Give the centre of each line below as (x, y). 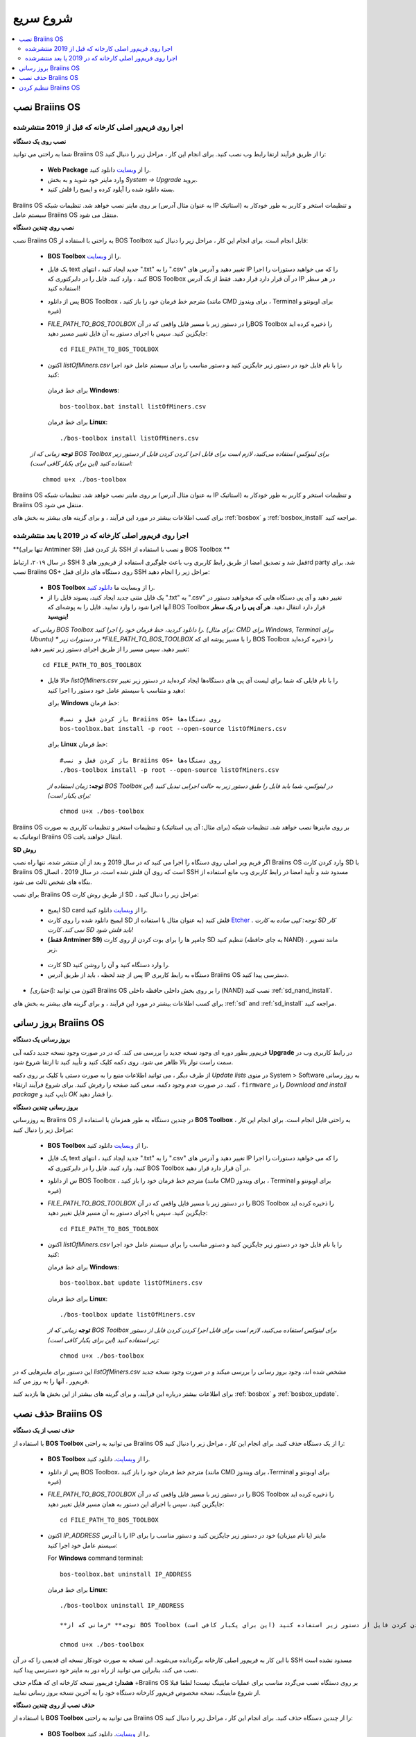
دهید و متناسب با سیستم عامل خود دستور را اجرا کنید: (116, 690)
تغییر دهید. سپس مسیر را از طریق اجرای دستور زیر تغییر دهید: (110, 649)
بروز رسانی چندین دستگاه (45, 1107)
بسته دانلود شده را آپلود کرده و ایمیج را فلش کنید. (111, 189)
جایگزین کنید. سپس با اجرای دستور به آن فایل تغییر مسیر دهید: (128, 333)
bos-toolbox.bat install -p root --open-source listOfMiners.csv (173, 728)
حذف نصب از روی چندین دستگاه (54, 1705)
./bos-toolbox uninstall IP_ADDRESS (122, 1606)
